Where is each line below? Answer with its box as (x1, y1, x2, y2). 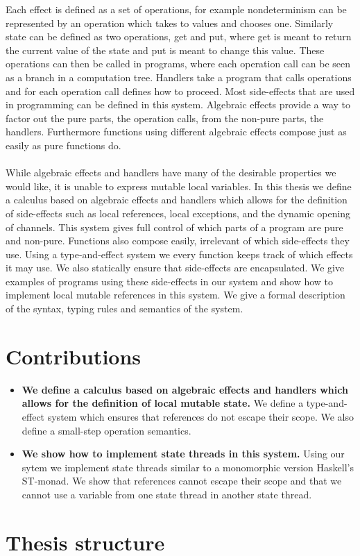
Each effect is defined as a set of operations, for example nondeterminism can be (6, 2, 347, 16)
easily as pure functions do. (6, 137, 121, 152)
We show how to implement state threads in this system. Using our (22, 446, 345, 461)
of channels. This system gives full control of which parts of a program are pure (6, 219, 343, 234)
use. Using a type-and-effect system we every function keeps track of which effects (6, 246, 353, 261)
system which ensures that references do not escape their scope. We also (47, 409, 354, 423)
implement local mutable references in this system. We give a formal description (6, 287, 345, 302)
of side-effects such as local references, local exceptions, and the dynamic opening (6, 205, 351, 220)
